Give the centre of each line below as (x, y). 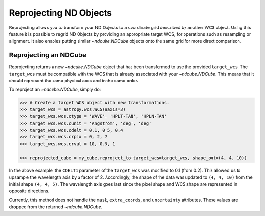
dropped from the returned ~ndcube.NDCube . (56, 207)
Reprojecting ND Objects (61, 13)
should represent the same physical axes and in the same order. (74, 81)
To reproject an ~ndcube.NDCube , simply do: (55, 90)
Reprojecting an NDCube (48, 55)
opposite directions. (29, 191)
